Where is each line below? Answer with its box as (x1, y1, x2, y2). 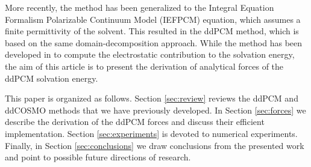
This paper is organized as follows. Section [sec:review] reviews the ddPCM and (5, 92, 298, 105)
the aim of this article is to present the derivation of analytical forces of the (5, 59, 284, 72)
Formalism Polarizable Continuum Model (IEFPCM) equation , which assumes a (5, 13, 301, 25)
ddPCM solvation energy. (5, 71, 98, 84)
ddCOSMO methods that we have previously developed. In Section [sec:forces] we (5, 103, 306, 116)
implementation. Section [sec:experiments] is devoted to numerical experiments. (5, 127, 298, 139)
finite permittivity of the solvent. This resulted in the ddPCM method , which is (5, 25, 299, 37)
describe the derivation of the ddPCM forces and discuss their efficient (5, 115, 265, 128)
